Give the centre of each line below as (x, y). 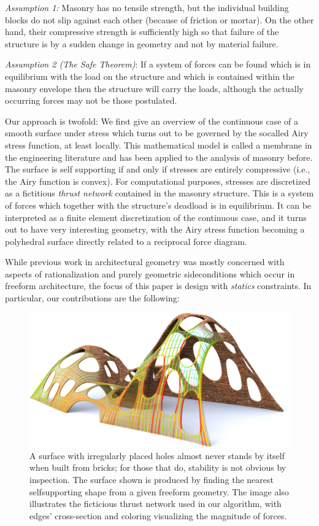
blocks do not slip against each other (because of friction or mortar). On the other (159, 19)
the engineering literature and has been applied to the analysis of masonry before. (159, 157)
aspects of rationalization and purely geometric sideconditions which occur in (150, 273)
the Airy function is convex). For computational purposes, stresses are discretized (158, 181)
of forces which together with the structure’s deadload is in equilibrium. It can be (158, 205)
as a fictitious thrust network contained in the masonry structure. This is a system (159, 193)
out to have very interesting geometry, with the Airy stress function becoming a (155, 229)
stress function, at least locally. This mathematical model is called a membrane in (159, 145)
